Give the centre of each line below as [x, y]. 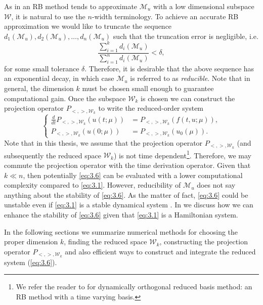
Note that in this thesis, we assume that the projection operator [103, 142]
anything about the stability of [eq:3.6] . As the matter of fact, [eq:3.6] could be [126, 194]
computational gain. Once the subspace [65, 98]
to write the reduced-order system [151, 108]
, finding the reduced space [105, 242]
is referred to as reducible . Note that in [190, 78]
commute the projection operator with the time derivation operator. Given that [127, 165]
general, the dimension [39, 88]
